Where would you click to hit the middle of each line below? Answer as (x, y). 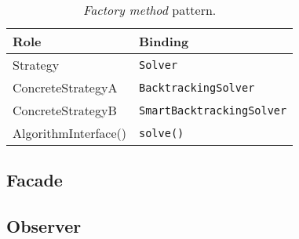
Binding (164, 41)
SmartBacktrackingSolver (213, 110)
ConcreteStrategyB (65, 110)
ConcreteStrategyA (65, 87)
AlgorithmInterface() (69, 133)
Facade (35, 180)
